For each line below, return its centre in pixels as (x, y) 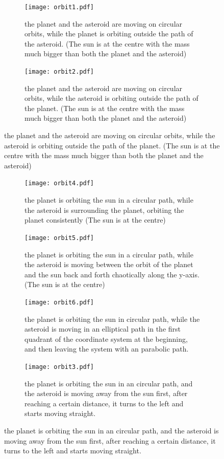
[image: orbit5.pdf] (59, 238)
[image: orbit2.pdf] (59, 72)
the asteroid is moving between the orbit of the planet (109, 264)
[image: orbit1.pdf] (59, 7)
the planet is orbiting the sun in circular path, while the (112, 319)
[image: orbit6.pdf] (59, 302)
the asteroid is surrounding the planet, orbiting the (104, 210)
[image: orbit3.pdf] (59, 367)
